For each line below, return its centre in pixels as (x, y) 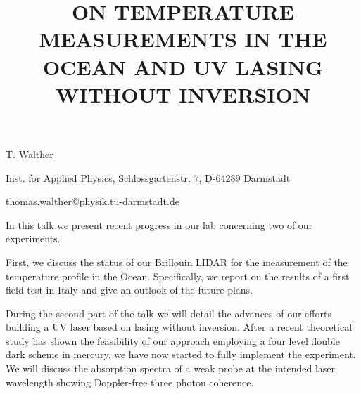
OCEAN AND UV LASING (183, 66)
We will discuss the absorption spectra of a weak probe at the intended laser (171, 368)
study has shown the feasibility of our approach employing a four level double (173, 340)
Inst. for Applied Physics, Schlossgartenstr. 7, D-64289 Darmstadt (148, 177)
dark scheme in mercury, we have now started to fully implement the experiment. (181, 354)
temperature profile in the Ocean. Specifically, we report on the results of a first (178, 276)
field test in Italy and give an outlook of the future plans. (129, 290)
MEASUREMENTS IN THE (183, 39)
